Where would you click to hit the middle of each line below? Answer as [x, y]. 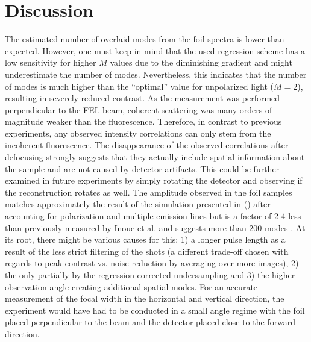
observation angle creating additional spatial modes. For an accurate [131, 286]
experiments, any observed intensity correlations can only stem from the [138, 133]
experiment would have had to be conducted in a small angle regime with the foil [155, 310]
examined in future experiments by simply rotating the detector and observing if [154, 180]
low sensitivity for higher [51, 62]
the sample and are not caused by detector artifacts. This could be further [142, 168]
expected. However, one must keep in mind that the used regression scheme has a [155, 50]
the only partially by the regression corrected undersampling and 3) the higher [150, 275]
